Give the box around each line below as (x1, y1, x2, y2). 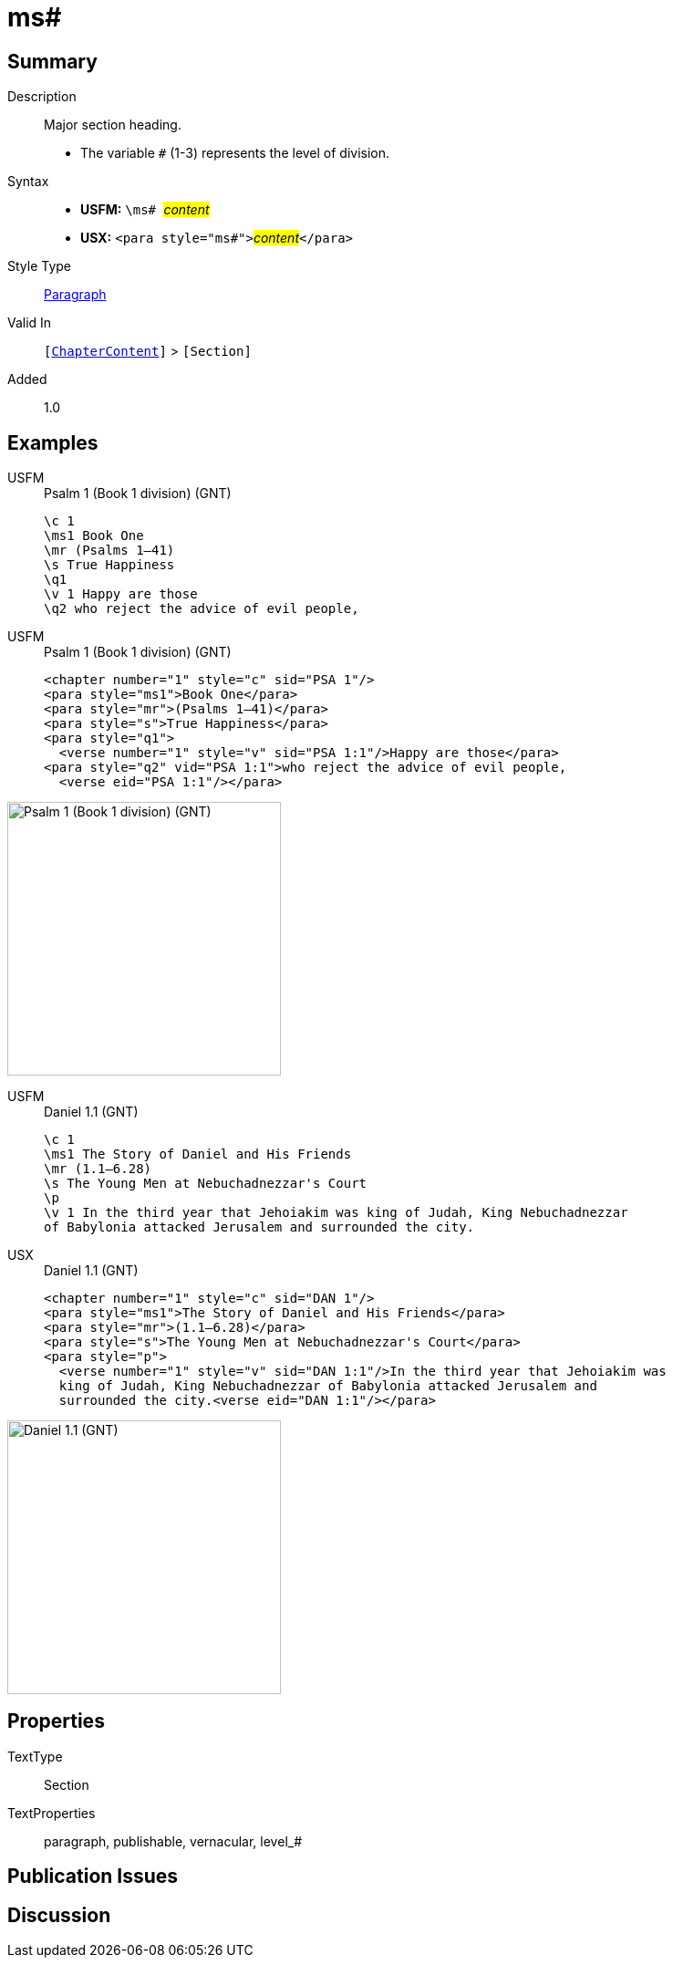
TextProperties (7, 1804, 96, 1821)
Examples (7, 431, 98, 454)
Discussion (7, 1903, 111, 1927)
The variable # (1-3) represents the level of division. (80, 145, 390, 161)
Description (7, 88, 77, 105)
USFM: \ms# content (80, 202, 210, 218)
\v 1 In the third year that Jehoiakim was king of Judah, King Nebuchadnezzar (44, 1205, 628, 1221)
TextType (7, 1748, 63, 1764)
